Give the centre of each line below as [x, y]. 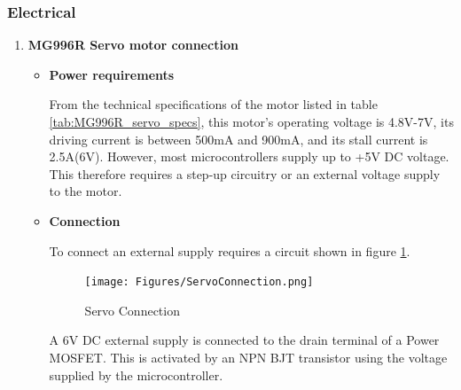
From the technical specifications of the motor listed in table [213, 104]
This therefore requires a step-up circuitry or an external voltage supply [245, 173]
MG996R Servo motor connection [133, 45]
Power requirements [112, 74]
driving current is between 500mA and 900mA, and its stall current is [238, 139]
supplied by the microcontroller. [136, 374]
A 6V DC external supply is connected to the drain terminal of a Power [244, 340]
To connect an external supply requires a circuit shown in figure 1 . [230, 250]
